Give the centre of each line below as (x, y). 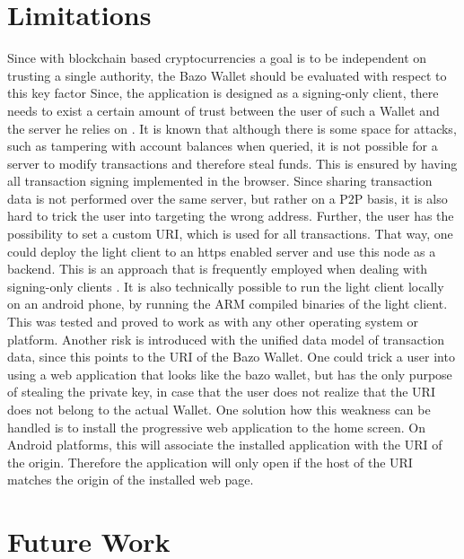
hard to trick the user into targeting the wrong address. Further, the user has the (231, 216)
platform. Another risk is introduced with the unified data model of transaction (226, 339)
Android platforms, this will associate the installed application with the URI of (225, 445)
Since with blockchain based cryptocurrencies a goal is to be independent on (217, 58)
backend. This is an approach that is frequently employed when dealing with (218, 269)
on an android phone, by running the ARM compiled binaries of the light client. (228, 304)
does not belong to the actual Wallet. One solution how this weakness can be (219, 409)
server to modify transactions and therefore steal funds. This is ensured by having (232, 163)
